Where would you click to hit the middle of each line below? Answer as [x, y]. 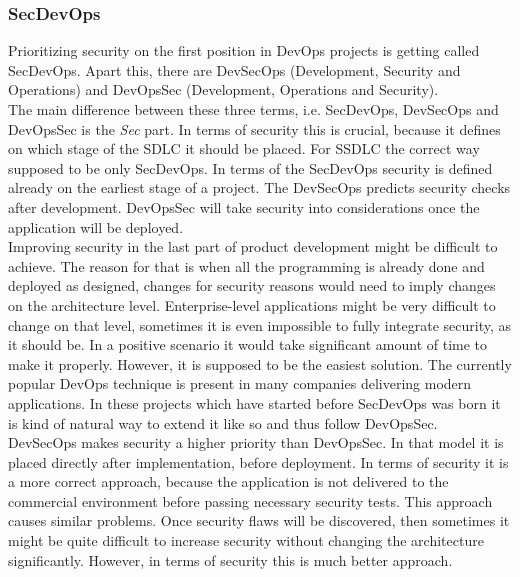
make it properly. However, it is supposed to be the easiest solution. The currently [260, 363]
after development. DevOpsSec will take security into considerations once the [244, 206]
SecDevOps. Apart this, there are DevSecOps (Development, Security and [234, 69]
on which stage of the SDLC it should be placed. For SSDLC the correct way [244, 148]
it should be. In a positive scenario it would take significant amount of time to [248, 344]
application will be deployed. [96, 226]
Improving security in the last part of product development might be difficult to [253, 246]
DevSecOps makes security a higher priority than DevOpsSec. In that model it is [256, 442]
